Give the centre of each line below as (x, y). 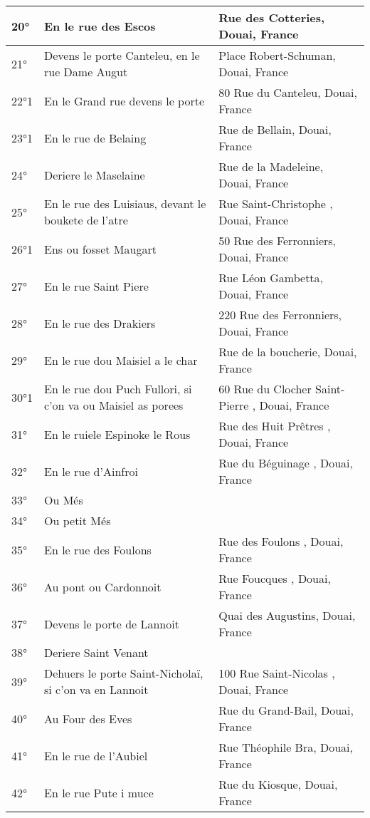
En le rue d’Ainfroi (91, 471)
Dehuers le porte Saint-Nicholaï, (124, 673)
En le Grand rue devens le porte (125, 100)
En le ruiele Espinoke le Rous (117, 434)
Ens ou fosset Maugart (100, 249)
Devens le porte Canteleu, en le (122, 55)
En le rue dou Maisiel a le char (121, 360)
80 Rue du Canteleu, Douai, (288, 92)
